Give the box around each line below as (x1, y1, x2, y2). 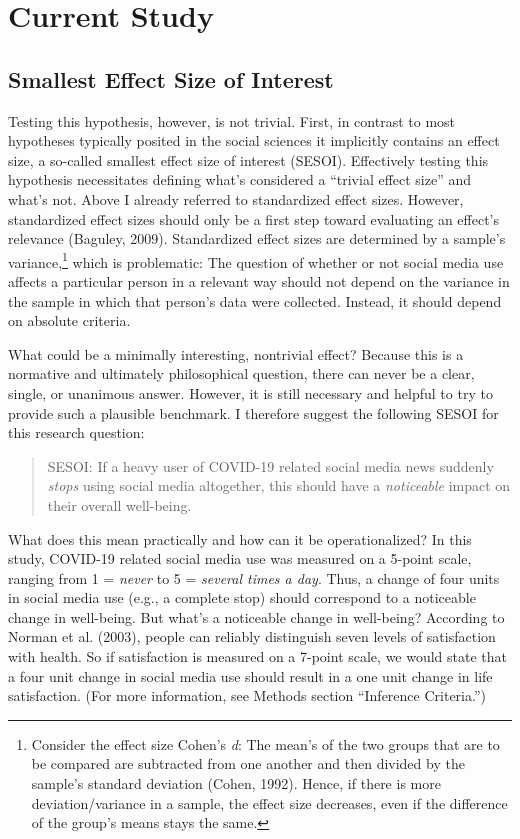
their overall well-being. (47, 494, 192, 515)
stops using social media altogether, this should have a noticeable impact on (47, 475, 511, 496)
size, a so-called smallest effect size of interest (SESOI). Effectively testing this (8, 149, 489, 170)
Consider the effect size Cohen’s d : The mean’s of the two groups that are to (31, 733, 500, 754)
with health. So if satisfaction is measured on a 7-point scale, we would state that (8, 646, 508, 667)
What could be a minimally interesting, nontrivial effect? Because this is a (8, 343, 464, 364)
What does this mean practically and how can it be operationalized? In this (8, 528, 472, 549)
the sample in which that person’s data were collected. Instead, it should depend (8, 290, 502, 311)
